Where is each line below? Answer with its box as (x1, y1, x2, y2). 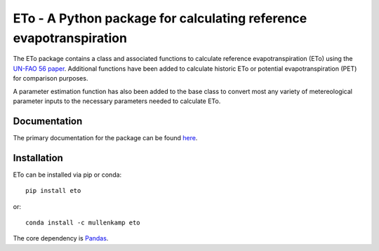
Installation (13, 151, 63, 164)
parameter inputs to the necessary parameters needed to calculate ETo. (13, 97, 221, 105)
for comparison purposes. (13, 74, 88, 83)
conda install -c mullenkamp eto (25, 218, 140, 226)
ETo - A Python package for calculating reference (13, 11, 307, 26)
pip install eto (25, 186, 81, 195)
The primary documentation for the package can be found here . (13, 133, 198, 142)
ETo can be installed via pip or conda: (13, 170, 122, 179)
